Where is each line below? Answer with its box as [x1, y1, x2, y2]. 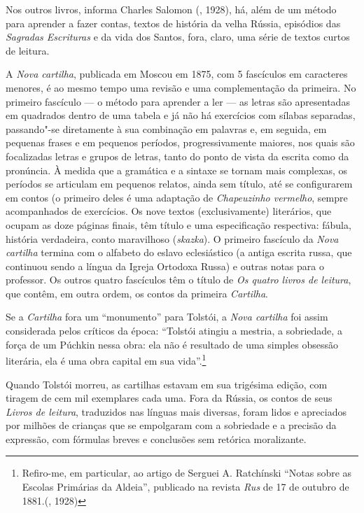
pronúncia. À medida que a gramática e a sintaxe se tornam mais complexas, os [6, 162, 348, 177]
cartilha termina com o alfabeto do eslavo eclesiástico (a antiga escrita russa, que [6, 245, 352, 260]
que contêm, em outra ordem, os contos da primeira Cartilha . [6, 286, 268, 300]
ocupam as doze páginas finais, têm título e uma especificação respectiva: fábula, [6, 217, 351, 232]
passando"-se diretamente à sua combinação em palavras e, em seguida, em [6, 121, 327, 136]
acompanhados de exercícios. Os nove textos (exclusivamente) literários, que [6, 204, 332, 218]
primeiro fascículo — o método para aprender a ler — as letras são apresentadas [6, 94, 350, 108]
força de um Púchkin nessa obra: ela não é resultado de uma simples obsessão [6, 337, 338, 351]
